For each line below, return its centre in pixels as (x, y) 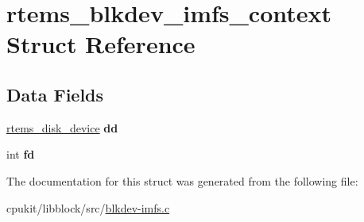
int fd (21, 154)
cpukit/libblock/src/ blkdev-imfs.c (88, 207)
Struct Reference (101, 44)
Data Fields (55, 94)
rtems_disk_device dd (62, 127)
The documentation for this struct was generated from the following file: (182, 180)
